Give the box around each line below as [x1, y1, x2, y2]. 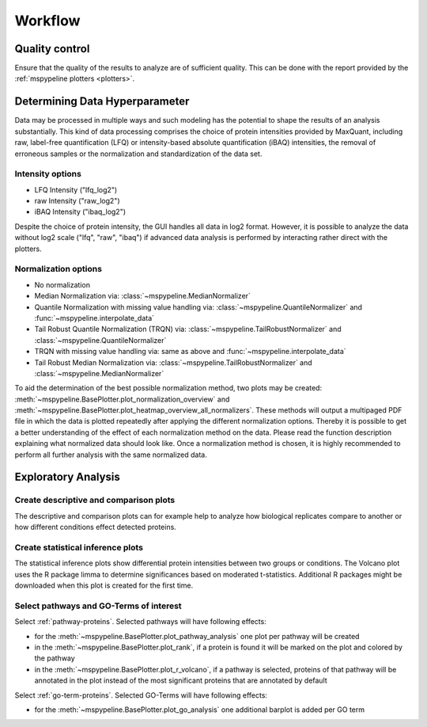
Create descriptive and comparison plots [14, 495, 176, 506]
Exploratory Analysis [14, 470, 120, 484]
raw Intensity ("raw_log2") [34, 196, 120, 206]
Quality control [14, 42, 90, 55]
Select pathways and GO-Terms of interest [14, 600, 182, 611]
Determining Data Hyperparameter [14, 95, 190, 108]
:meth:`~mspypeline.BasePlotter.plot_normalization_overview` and [14, 394, 230, 404]
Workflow [14, 12, 81, 29]
